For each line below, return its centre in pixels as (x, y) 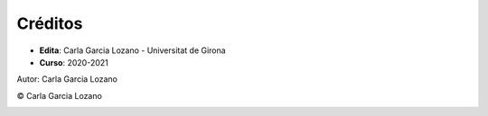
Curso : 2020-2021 (74, 62)
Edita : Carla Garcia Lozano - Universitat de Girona (132, 50)
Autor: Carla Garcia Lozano (67, 79)
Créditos (50, 23)
